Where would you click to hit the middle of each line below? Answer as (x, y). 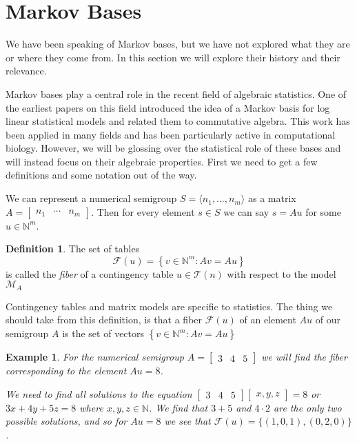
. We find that (178, 407)
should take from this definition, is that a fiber (104, 320)
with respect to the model (282, 273)
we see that (187, 421)
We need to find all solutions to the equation (99, 393)
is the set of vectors (103, 333)
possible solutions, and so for (67, 421)
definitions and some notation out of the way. (101, 175)
